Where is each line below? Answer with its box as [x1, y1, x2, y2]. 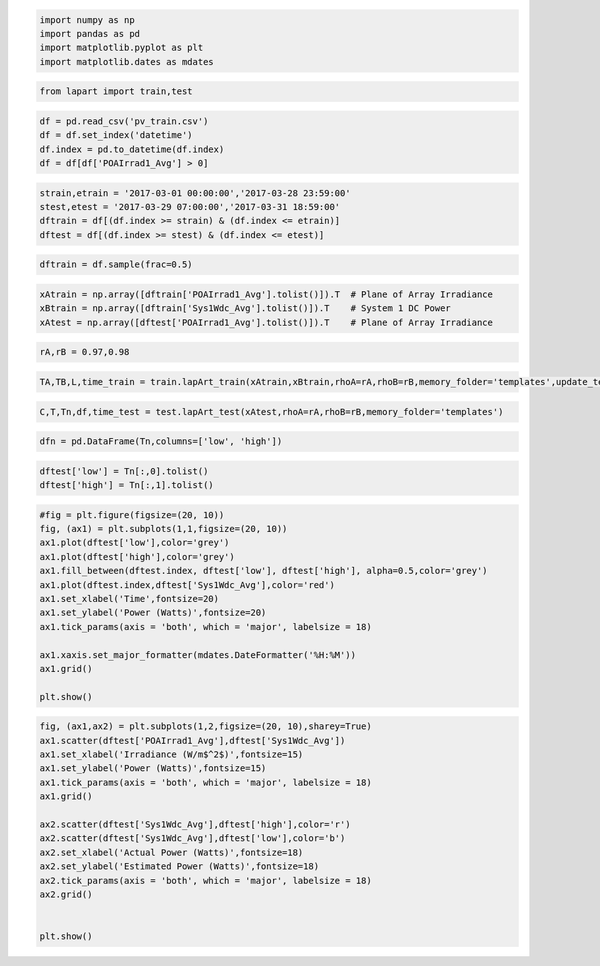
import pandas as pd [39, 28, 140, 39]
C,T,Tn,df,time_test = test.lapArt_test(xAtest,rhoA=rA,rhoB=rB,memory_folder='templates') [39, 406, 504, 417]
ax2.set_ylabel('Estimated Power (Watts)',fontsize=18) [39, 861, 320, 872]
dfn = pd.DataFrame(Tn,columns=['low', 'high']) [39, 436, 283, 447]
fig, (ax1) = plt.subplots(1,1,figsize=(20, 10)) [39, 523, 288, 535]
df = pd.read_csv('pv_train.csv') [39, 115, 209, 127]
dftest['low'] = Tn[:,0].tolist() [39, 465, 209, 477]
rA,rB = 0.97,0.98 [39, 346, 130, 358]
